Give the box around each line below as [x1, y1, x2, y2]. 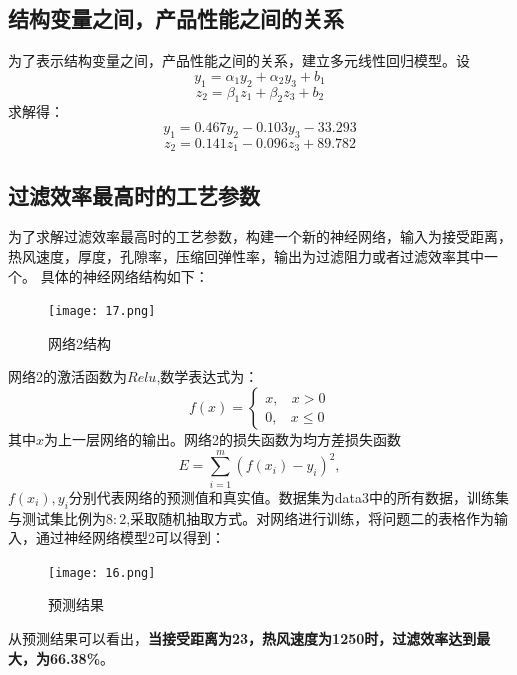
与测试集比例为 [8, 507, 106, 528]
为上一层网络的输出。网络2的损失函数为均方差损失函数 [44, 429, 402, 450]
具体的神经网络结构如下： [40, 265, 209, 286]
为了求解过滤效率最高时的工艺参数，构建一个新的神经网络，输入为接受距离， [8, 226, 512, 247]
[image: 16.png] [48, 565, 156, 580]
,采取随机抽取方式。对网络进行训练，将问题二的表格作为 [126, 507, 495, 528]
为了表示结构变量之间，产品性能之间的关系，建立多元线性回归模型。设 [8, 50, 470, 71]
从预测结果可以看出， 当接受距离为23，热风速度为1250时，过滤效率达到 [8, 628, 477, 649]
